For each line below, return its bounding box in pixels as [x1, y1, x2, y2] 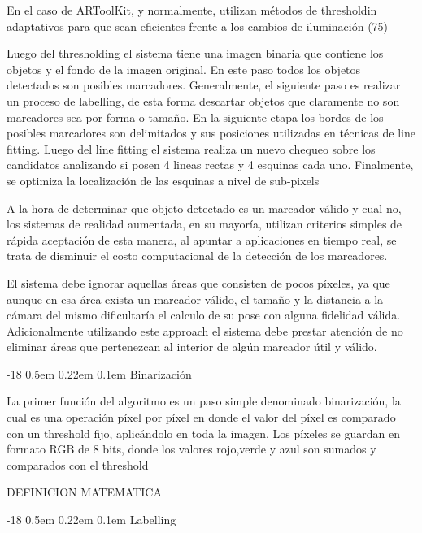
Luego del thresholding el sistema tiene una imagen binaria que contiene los [7, 45, 384, 62]
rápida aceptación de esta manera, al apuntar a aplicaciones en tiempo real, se [7, 231, 397, 248]
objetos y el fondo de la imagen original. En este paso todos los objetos [7, 60, 361, 77]
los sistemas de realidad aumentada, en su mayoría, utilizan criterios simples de [7, 215, 402, 232]
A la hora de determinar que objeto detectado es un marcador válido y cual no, [7, 199, 402, 216]
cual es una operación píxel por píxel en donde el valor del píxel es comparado [7, 409, 396, 426]
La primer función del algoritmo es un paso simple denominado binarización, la [7, 392, 401, 409]
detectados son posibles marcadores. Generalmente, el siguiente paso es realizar [7, 76, 401, 93]
